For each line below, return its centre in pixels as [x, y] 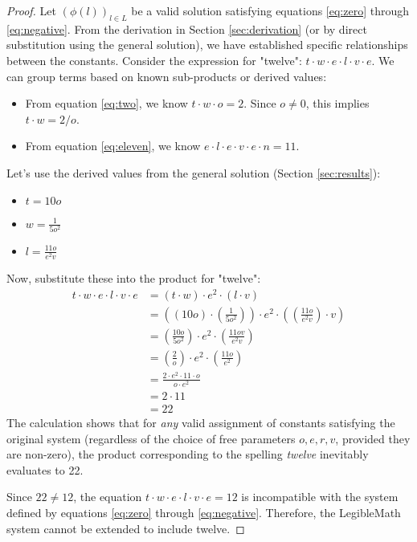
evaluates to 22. [45, 469]
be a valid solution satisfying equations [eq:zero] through [270, 10]
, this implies [337, 103]
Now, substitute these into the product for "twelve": [134, 278]
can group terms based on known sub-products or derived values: [167, 76]
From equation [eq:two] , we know [106, 103]
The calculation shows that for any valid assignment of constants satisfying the [201, 423]
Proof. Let [31, 10]
